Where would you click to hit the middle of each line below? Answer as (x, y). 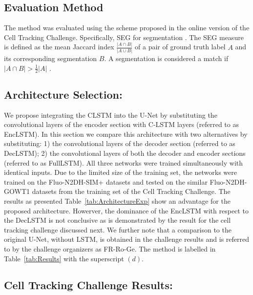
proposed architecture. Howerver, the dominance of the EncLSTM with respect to (126, 210)
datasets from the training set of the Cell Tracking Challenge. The (131, 191)
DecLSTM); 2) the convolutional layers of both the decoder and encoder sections (125, 153)
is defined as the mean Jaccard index (59, 47)
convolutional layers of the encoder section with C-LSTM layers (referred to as (121, 124)
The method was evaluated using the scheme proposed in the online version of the (127, 28)
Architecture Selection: (63, 94)
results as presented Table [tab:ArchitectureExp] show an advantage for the (117, 200)
